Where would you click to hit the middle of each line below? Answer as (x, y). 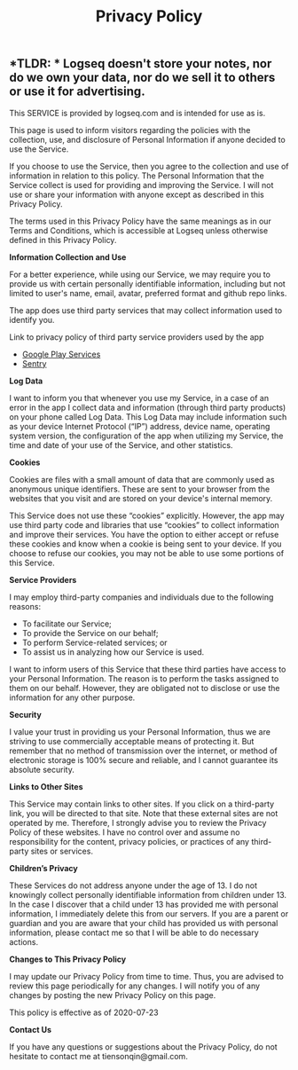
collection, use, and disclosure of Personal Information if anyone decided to (147, 139)
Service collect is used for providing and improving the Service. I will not (141, 185)
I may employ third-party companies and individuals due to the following (141, 597)
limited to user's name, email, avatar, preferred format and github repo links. (148, 293)
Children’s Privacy (43, 868)
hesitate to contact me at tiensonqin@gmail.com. (98, 1056)
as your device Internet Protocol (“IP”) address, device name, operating (140, 426)
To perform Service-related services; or (94, 642)
